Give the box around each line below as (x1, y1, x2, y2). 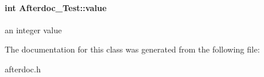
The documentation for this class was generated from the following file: (5, 43, 260, 55)
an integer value (5, 23, 62, 36)
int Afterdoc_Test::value (5, 1, 107, 13)
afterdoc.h (5, 62, 41, 75)
